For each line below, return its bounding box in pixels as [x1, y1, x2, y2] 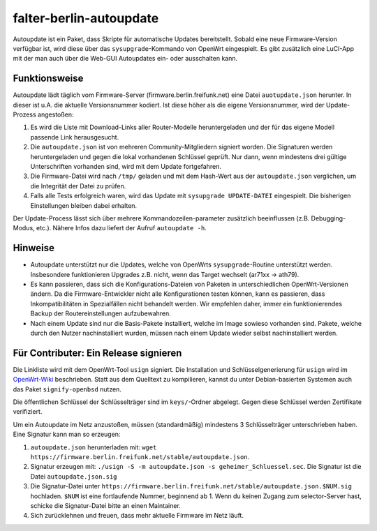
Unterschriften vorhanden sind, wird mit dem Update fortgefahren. [30, 162, 221, 170]
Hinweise [13, 242, 55, 254]
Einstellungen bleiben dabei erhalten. [30, 201, 138, 209]
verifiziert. [13, 407, 43, 416]
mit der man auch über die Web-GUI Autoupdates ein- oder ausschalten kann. [13, 54, 238, 63]
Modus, [13, 224, 35, 232]
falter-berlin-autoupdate [13, 10, 159, 26]
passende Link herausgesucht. [30, 133, 119, 141]
